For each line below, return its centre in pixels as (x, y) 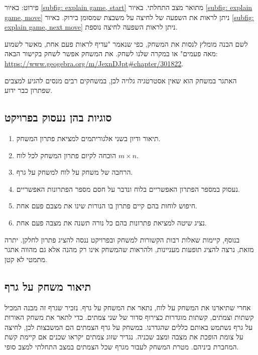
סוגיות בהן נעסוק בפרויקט (58, 117)
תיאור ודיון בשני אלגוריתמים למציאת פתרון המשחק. (88, 138)
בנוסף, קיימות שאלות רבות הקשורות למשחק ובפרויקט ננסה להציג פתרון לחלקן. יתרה (122, 239)
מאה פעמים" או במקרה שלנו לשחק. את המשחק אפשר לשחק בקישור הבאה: (111, 53)
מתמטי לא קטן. (26, 259)
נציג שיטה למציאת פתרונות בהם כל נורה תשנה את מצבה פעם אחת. (111, 222)
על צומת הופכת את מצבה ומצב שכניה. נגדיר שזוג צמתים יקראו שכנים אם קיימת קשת (124, 337)
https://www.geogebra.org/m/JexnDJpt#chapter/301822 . (94, 63)
